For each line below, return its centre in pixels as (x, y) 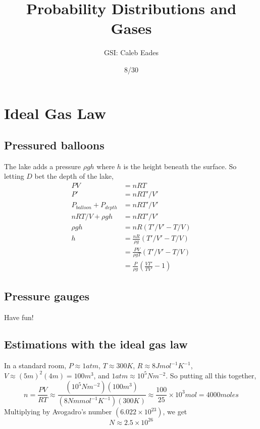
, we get (175, 412)
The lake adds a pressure (42, 166)
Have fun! (19, 317)
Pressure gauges (47, 296)
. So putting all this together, (211, 375)
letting (14, 176)
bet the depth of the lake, (74, 176)
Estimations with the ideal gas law (96, 344)
